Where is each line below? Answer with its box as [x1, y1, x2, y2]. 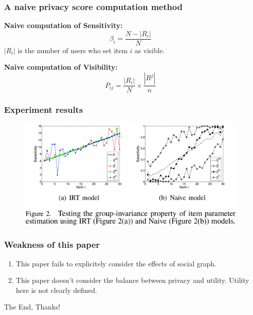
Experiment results [4, 103, 83, 116]
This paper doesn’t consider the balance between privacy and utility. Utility [16, 275, 249, 285]
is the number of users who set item [18, 45, 128, 55]
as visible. [135, 45, 165, 55]
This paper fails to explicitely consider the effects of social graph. [16, 258, 216, 268]
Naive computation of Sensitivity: [4, 20, 123, 31]
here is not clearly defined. [16, 284, 97, 295]
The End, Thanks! [4, 301, 60, 312]
